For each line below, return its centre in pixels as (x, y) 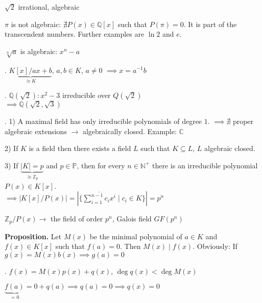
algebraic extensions (36, 131)
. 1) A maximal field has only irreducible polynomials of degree (103, 121)
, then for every (101, 165)
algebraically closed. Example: (129, 131)
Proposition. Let (33, 236)
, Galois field (132, 219)
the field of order (77, 219)
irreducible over (86, 95)
